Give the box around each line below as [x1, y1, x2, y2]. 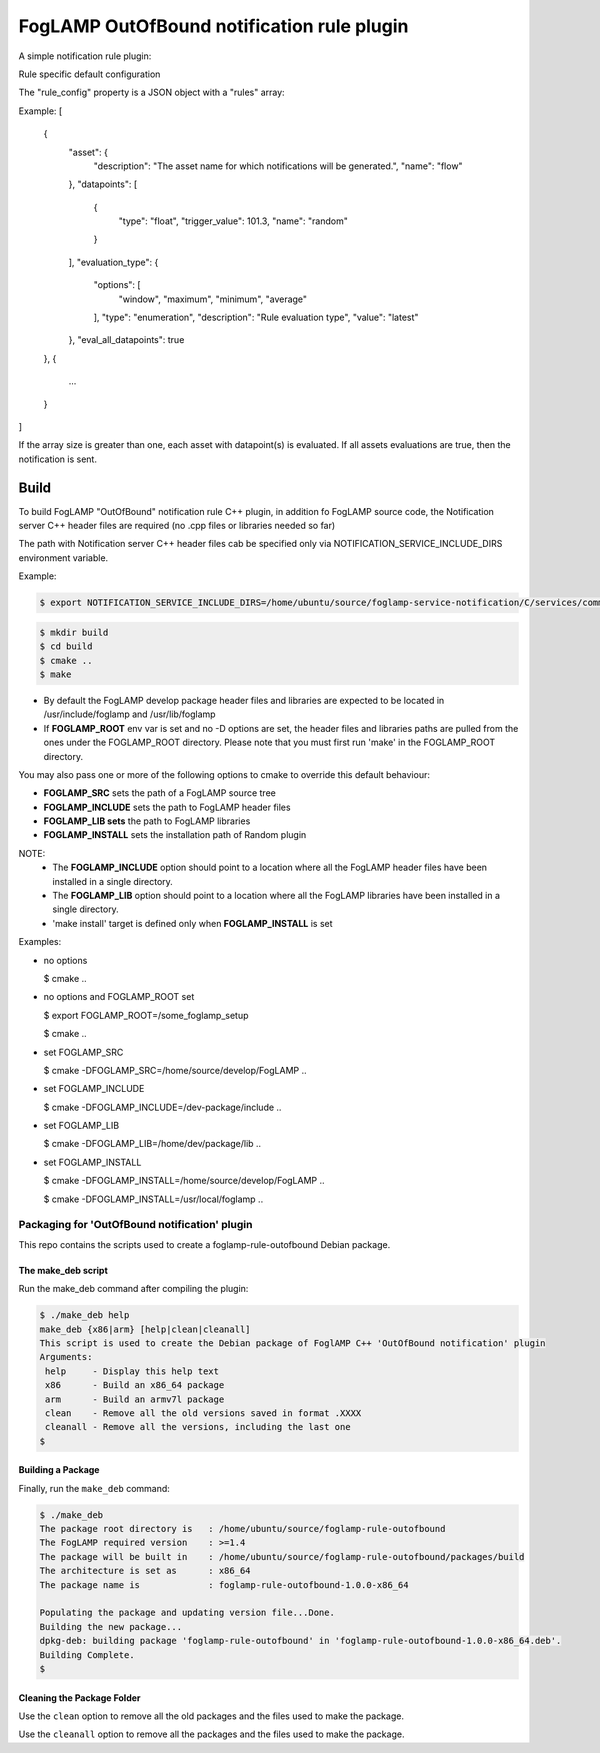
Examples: [18, 936, 62, 948]
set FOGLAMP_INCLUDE [43, 1083, 145, 1095]
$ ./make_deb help [39, 1310, 130, 1321]
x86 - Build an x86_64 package [45, 1380, 225, 1391]
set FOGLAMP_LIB [43, 1120, 120, 1132]
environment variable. [18, 551, 109, 564]
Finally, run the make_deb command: [18, 1482, 170, 1494]
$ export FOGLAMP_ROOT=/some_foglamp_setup [43, 1009, 249, 1021]
